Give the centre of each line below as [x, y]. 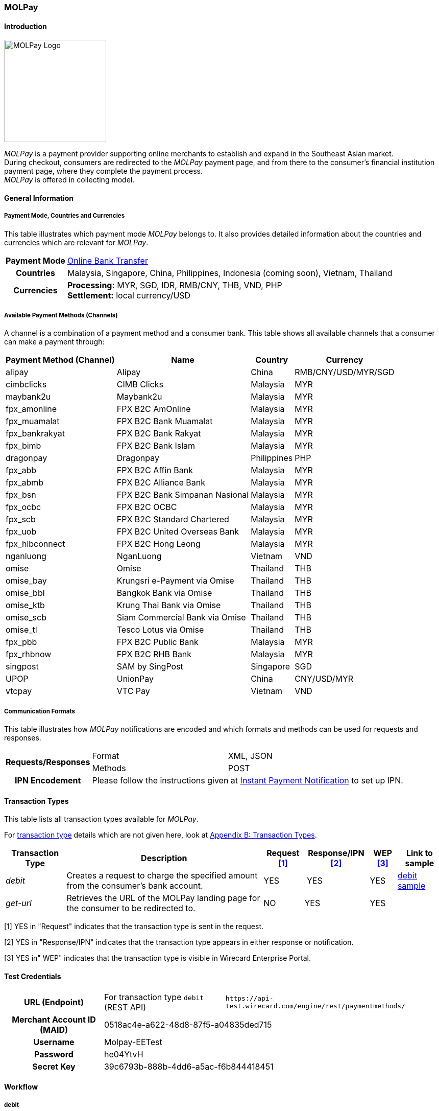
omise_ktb [25, 605]
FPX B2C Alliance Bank [161, 483]
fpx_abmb [25, 483]
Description [164, 858]
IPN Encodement [48, 781]
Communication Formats [40, 711]
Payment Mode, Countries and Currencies [65, 216]
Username [54, 1042]
